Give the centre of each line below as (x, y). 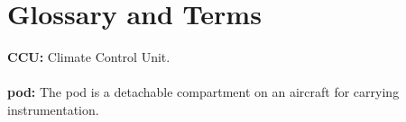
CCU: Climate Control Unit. (89, 57)
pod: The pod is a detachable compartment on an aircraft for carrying (203, 92)
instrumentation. (53, 109)
